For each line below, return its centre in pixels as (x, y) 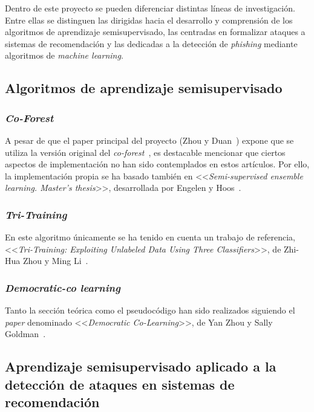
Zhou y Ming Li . (55, 261)
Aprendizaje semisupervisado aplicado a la (141, 366)
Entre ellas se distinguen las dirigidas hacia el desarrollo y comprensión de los (149, 20)
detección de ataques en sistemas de (120, 384)
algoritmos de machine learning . (64, 55)
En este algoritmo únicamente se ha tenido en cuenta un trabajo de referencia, (150, 237)
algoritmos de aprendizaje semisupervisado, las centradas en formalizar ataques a (155, 32)
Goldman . (25, 334)
